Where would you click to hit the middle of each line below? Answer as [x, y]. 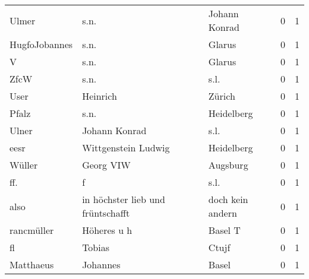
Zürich [222, 96]
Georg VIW [106, 165]
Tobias [96, 247]
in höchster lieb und [124, 199]
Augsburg [228, 165]
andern [223, 213]
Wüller [24, 165]
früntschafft [106, 213]
